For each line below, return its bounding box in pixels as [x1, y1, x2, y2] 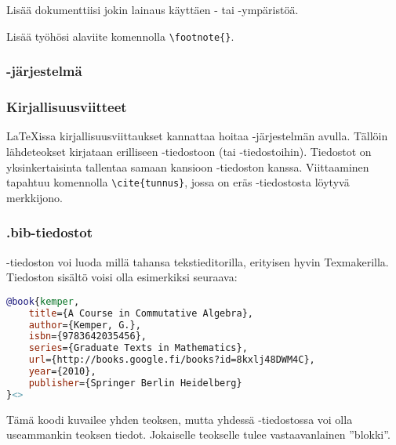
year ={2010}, [28, 366, 96, 377]
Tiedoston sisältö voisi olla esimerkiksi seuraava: [6, 269, 238, 285]
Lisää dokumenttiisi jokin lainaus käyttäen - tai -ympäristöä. [6, 2, 299, 17]
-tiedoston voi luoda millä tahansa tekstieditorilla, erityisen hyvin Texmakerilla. [6, 253, 389, 270]
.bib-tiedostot [6, 222, 93, 242]
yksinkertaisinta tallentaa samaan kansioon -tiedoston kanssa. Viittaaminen [6, 158, 369, 175]
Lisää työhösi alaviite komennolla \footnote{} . [6, 27, 234, 44]
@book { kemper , [6, 295, 80, 307]
